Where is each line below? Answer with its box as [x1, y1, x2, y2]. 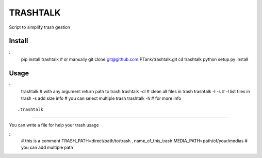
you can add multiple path [21, 144, 73, 150]
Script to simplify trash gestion [9, 24, 70, 30]
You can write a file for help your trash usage [9, 122, 99, 128]
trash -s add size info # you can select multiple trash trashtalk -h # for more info [21, 95, 181, 101]
